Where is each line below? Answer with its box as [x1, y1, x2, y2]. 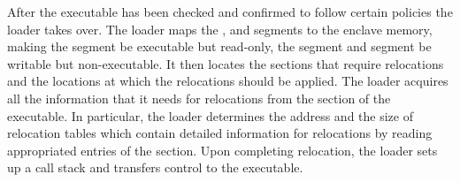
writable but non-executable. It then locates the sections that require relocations [7, 54, 444, 72]
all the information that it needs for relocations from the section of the [7, 88, 391, 107]
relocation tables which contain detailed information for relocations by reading [7, 124, 433, 142]
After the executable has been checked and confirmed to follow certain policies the [7, 3, 453, 20]
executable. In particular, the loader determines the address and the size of [7, 106, 413, 125]
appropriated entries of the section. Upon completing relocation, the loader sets [7, 140, 438, 159]
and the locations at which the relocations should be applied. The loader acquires [7, 72, 448, 90]
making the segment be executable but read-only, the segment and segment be [7, 37, 432, 56]
